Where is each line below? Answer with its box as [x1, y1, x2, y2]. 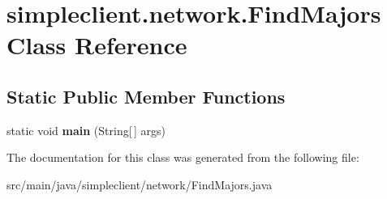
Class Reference [6, 28, 187, 61]
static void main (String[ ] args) [6, 121, 166, 138]
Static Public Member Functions [6, 83, 286, 108]
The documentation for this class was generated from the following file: [6, 149, 359, 166]
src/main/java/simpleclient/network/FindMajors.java [6, 176, 273, 193]
